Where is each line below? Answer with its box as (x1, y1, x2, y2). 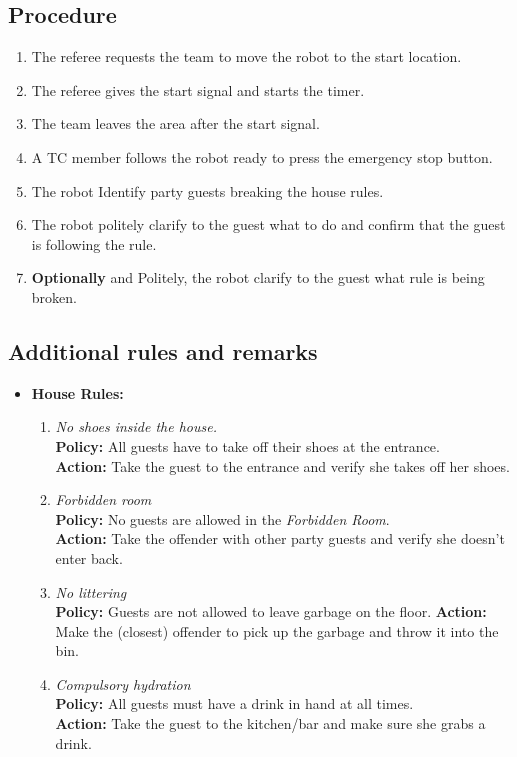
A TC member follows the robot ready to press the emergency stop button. (31, 146, 493, 167)
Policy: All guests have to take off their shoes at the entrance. (55, 435, 440, 456)
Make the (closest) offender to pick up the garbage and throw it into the (55, 620, 499, 641)
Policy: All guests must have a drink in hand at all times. (55, 693, 414, 714)
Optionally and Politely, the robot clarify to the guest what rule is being (31, 267, 485, 288)
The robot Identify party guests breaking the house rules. (31, 180, 384, 201)
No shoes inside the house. (55, 416, 217, 437)
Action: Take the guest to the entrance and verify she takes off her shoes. (55, 455, 510, 476)
